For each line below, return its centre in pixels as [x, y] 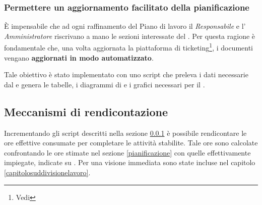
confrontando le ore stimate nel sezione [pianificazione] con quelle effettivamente [127, 152]
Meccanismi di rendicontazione [86, 111]
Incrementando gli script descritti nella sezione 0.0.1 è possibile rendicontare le [125, 133]
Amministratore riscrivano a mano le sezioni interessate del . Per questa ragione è [130, 36]
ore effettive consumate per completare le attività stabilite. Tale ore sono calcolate [131, 143]
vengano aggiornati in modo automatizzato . [79, 57]
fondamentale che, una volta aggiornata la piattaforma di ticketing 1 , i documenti [129, 47]
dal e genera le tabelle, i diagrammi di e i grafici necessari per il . [105, 84]
